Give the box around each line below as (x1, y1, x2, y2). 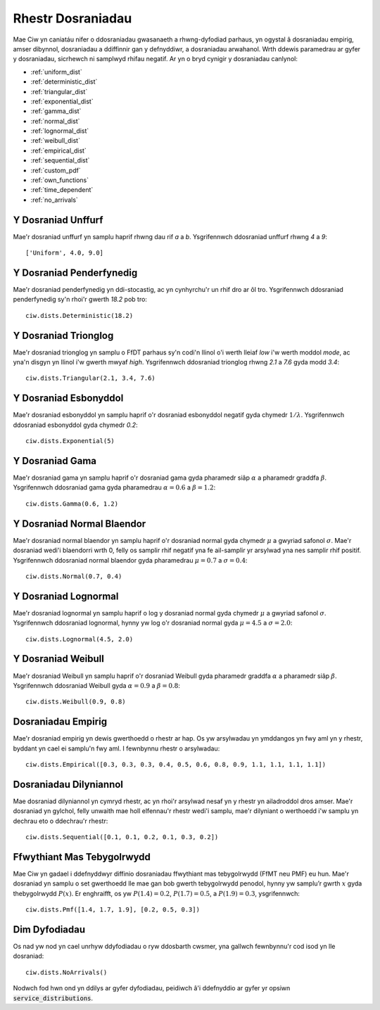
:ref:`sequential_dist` (30, 156, 90, 165)
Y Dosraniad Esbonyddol (13, 392, 124, 404)
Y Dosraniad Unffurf (13, 214, 103, 226)
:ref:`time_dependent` (30, 186, 94, 194)
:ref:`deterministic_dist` (30, 77, 98, 86)
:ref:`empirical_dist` (30, 146, 87, 155)
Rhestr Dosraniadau (13, 11, 132, 26)
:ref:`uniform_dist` (30, 68, 82, 76)
